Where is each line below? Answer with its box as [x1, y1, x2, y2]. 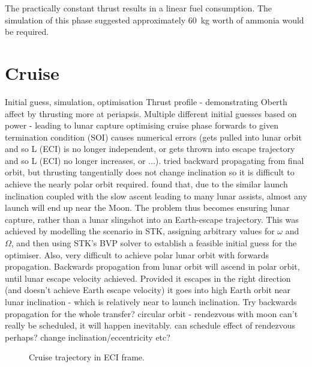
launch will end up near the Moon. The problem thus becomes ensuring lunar [5, 201, 290, 214]
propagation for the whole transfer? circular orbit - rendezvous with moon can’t [5, 307, 298, 320]
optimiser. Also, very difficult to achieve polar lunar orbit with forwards [5, 248, 269, 261]
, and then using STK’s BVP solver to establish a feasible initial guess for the [11, 237, 297, 249]
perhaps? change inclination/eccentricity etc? [5, 330, 170, 343]
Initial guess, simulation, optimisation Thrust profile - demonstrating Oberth [5, 95, 287, 108]
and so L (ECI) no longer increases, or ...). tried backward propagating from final [5, 154, 304, 166]
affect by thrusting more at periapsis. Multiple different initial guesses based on [5, 107, 297, 120]
